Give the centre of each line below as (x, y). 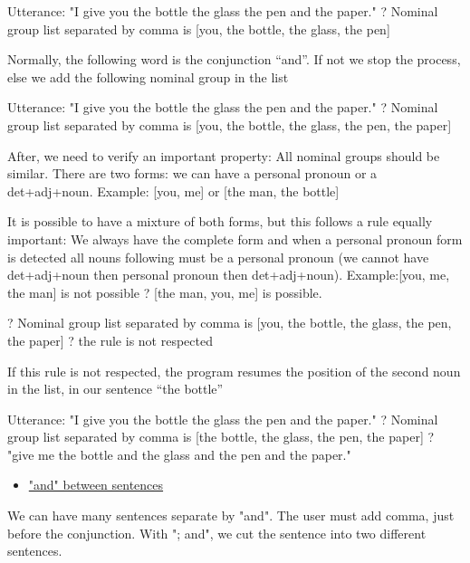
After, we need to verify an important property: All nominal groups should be (224, 155)
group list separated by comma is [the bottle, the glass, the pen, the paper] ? (221, 437)
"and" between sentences (96, 485)
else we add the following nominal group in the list (148, 76)
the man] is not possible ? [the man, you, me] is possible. (165, 292)
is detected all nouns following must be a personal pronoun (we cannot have (218, 257)
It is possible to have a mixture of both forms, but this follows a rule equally (220, 221)
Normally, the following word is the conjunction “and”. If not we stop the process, (234, 59)
